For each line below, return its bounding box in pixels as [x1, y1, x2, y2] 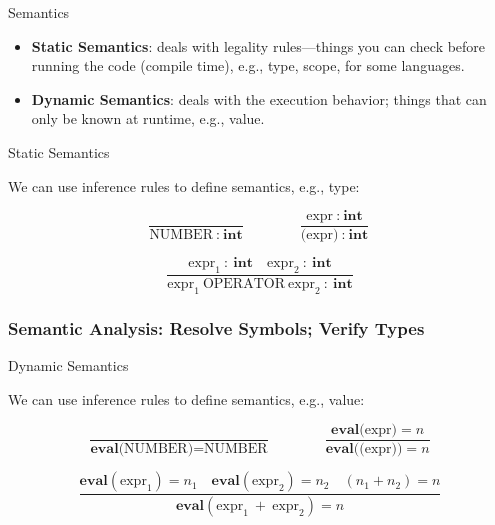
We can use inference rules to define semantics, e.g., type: [8, 175, 360, 196]
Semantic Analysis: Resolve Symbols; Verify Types [8, 315, 425, 340]
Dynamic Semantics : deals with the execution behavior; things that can [31, 88, 487, 109]
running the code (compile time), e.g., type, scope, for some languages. [31, 55, 465, 76]
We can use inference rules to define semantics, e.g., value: [8, 388, 365, 409]
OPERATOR [202, 277, 285, 292]
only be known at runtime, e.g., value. [31, 108, 265, 129]
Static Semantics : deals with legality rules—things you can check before [31, 35, 486, 56]
